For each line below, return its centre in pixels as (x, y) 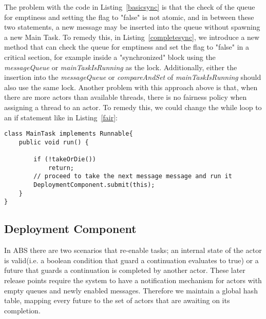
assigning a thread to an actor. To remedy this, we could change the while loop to (133, 107)
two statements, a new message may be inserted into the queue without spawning (132, 27)
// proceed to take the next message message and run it (133, 176)
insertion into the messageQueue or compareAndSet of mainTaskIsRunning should (133, 77)
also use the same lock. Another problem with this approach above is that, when (131, 87)
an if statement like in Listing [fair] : (61, 117)
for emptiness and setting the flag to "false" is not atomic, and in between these (129, 17)
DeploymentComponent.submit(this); (94, 185)
